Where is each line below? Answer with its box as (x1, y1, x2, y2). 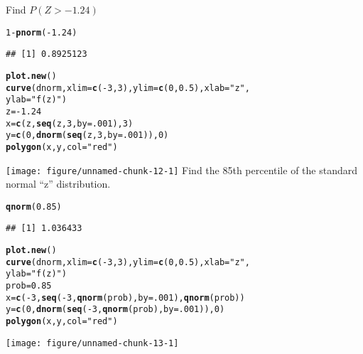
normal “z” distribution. (6, 176, 111, 191)
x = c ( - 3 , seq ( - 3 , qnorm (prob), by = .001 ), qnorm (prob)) (6, 292, 245, 303)
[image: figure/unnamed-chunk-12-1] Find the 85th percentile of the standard (6, 162, 357, 177)
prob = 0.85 (6, 281, 52, 291)
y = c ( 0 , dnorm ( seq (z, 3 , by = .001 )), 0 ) (6, 130, 169, 141)
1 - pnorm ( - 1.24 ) (6, 27, 77, 38)
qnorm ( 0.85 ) (6, 201, 62, 212)
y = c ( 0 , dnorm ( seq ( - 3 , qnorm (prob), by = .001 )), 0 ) (6, 304, 225, 315)
